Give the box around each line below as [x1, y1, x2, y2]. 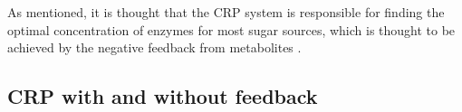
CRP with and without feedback [7, 82, 318, 110]
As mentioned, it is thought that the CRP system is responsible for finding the [7, 3, 445, 21]
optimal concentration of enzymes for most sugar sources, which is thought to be [7, 20, 456, 39]
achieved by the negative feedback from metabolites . [7, 38, 302, 57]
